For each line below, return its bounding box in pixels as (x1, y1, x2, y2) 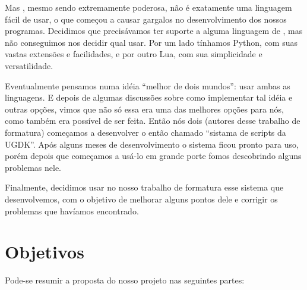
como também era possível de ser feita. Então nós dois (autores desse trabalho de (5, 114, 300, 127)
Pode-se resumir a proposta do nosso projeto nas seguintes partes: (5, 274, 245, 286)
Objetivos (5, 239, 84, 264)
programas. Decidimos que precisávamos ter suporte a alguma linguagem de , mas (5, 24, 303, 37)
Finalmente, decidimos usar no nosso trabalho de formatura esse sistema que (5, 181, 284, 194)
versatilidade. (5, 59, 53, 71)
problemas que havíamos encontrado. (5, 204, 139, 217)
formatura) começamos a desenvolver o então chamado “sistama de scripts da (5, 126, 286, 138)
